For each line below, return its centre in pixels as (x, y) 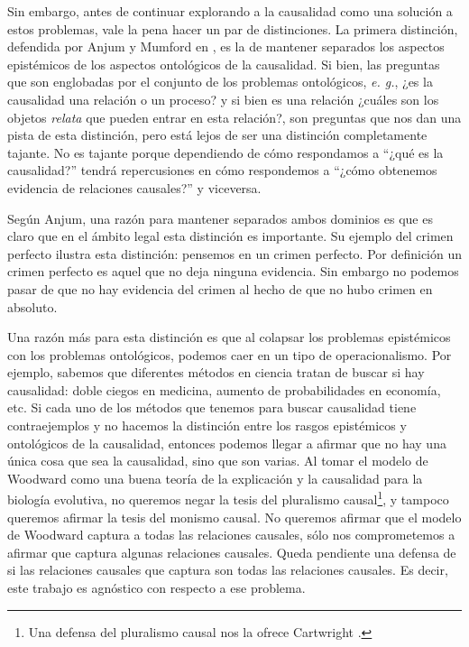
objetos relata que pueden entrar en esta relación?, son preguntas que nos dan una (234, 117)
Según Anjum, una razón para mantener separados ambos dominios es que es (220, 218)
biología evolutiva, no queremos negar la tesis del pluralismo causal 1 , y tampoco (228, 498)
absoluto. (32, 306)
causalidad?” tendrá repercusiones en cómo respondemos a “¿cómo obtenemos (222, 170)
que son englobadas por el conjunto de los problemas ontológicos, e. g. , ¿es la (220, 82)
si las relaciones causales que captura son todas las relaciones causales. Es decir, (228, 570)
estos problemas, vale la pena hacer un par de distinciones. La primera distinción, (233, 28)
